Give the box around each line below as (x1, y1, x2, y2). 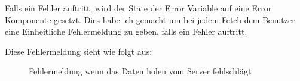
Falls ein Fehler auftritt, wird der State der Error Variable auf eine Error (5, 2, 272, 14)
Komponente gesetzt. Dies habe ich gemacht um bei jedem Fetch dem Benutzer (5, 13, 295, 26)
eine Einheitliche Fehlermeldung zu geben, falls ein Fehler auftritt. (5, 25, 247, 38)
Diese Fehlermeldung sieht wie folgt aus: (5, 45, 152, 57)
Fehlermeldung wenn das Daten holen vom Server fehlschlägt (29, 65, 252, 77)
